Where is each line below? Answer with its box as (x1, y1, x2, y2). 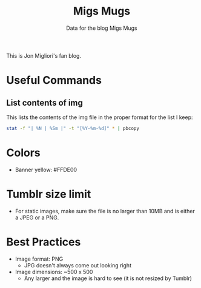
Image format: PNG (15, 255, 64, 262)
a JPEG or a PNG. (15, 214, 59, 221)
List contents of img (6, 97, 83, 108)
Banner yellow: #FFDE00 (15, 166, 77, 173)
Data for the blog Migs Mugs (66, 24, 137, 32)
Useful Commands (6, 74, 102, 87)
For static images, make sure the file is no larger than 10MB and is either (15, 207, 195, 214)
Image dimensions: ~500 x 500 (15, 268, 93, 275)
